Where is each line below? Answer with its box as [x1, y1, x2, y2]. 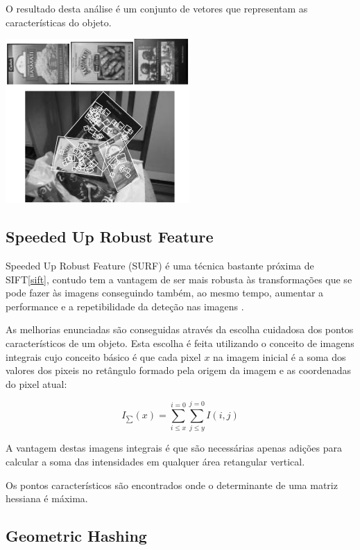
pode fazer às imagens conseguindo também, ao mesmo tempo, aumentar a [6, 285, 324, 300]
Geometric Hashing [6, 525, 147, 547]
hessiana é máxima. [6, 491, 88, 506]
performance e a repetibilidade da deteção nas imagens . [6, 299, 244, 313]
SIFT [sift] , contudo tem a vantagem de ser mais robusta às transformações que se [6, 272, 352, 286]
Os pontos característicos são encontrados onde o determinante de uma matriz [6, 477, 338, 492]
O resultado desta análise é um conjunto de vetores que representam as [6, 1, 308, 15]
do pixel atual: [6, 376, 67, 391]
